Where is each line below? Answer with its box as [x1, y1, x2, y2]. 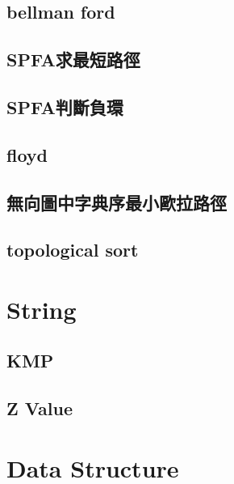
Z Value [6, 396, 73, 421]
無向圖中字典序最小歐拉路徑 [6, 189, 227, 214]
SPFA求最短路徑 [6, 47, 140, 72]
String [6, 292, 77, 325]
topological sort [6, 237, 139, 262]
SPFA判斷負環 [6, 94, 123, 119]
